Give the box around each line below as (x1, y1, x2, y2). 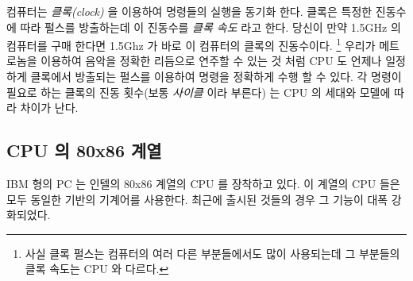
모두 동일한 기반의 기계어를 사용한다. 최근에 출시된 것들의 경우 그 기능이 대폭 (6, 191, 388, 207)
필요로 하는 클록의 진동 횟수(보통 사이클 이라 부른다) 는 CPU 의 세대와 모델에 (6, 83, 391, 100)
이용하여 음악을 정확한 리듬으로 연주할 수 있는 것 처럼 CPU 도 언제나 (41, 52, 382, 69)
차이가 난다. (20, 99, 79, 116)
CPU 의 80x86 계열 (6, 138, 162, 163)
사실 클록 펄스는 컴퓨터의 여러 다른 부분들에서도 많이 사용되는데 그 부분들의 (25, 244, 400, 261)
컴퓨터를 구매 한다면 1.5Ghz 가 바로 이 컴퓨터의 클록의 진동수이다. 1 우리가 (6, 35, 376, 53)
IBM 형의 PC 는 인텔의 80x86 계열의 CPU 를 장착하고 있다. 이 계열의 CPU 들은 (6, 175, 400, 192)
